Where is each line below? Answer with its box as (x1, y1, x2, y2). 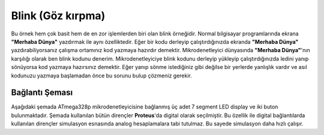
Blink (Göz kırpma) (11, 9, 106, 22)
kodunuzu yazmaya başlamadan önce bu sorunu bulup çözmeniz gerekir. (11, 72, 192, 79)
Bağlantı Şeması (11, 88, 73, 98)
